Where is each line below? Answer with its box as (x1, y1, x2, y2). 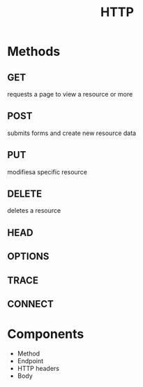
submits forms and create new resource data (7, 129, 137, 137)
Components (7, 326, 84, 342)
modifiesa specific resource (7, 167, 88, 176)
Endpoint (17, 356, 44, 365)
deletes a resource (7, 206, 61, 215)
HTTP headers (17, 364, 59, 372)
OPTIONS (7, 251, 50, 262)
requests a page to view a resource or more (7, 90, 133, 98)
